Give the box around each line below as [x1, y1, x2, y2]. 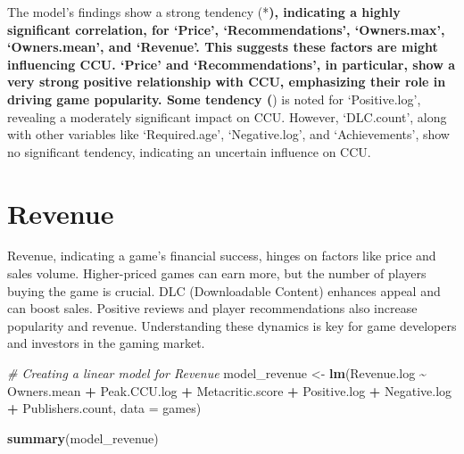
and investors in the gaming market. [7, 334, 205, 352]
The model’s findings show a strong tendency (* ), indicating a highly [7, 3, 401, 21]
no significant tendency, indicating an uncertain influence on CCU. [7, 142, 371, 161]
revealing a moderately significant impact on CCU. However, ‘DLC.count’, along [7, 107, 447, 126]
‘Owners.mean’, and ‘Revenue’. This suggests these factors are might [7, 37, 438, 56]
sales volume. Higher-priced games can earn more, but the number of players [7, 264, 427, 283]
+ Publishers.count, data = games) [7, 399, 202, 417]
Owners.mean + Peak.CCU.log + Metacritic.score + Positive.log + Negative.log [7, 381, 452, 400]
